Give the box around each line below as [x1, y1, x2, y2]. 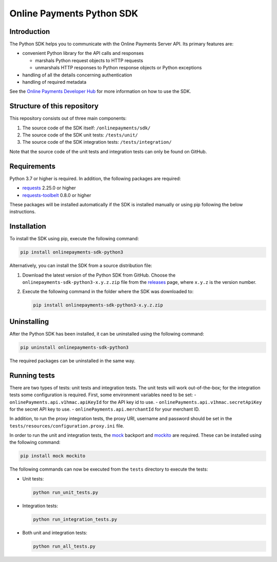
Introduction [9, 27, 50, 36]
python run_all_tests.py [33, 543, 96, 549]
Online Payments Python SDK [9, 8, 138, 19]
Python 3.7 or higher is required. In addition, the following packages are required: [9, 175, 182, 182]
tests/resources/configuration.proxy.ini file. [9, 422, 124, 429]
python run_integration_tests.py [33, 516, 117, 522]
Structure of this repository [9, 102, 99, 110]
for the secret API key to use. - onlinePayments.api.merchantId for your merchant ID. [9, 406, 200, 412]
